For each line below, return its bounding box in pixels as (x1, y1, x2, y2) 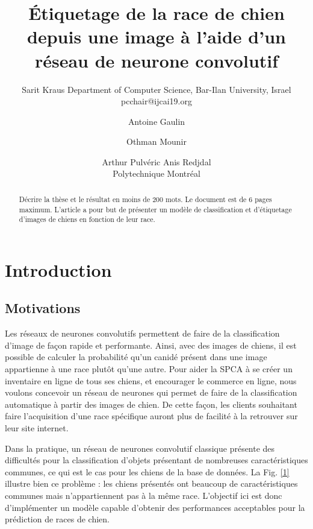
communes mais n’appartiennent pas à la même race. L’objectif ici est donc (5, 489, 282, 501)
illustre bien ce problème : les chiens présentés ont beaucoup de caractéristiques (5, 477, 298, 490)
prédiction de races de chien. (5, 513, 110, 525)
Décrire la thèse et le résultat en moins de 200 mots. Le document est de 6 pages (19, 194, 272, 204)
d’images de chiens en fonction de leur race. (19, 214, 155, 224)
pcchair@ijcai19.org (121, 95, 192, 107)
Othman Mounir (126, 135, 187, 148)
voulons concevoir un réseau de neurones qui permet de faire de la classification (5, 386, 297, 399)
